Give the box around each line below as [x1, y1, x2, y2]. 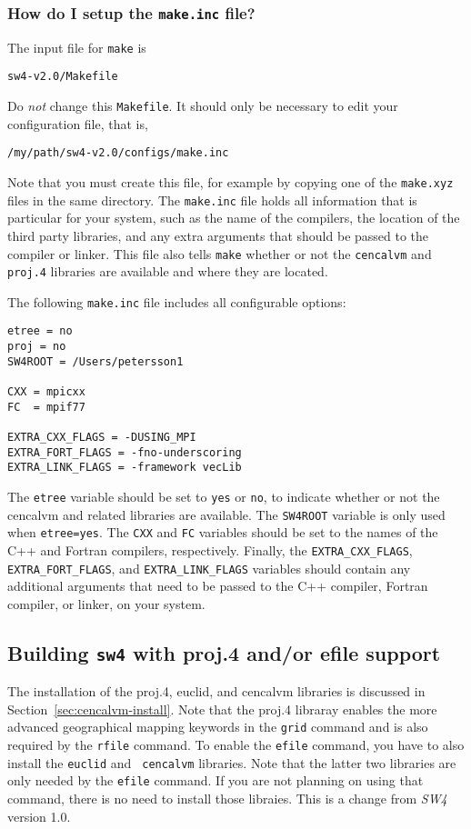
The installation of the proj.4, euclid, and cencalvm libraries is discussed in [7, 682, 426, 701]
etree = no [7, 325, 73, 338]
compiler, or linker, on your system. [7, 594, 205, 613]
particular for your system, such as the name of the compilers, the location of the [7, 208, 460, 227]
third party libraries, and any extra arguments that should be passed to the [7, 225, 429, 245]
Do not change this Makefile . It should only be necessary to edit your [7, 96, 398, 115]
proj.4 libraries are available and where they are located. [7, 262, 328, 281]
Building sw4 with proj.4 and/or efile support [7, 638, 441, 666]
